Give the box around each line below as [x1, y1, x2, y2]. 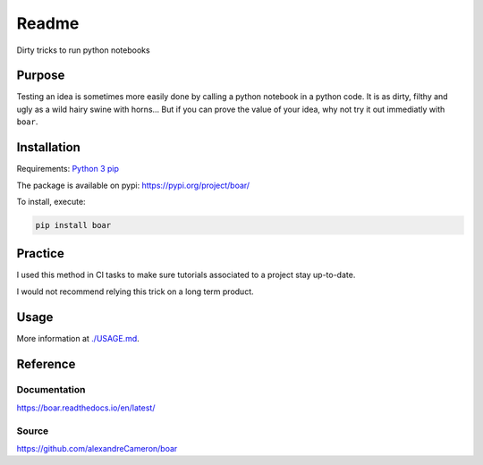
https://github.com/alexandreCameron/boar [16, 444, 178, 453]
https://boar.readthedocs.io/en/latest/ [16, 402, 156, 413]
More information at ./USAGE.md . [16, 333, 140, 343]
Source [16, 425, 49, 437]
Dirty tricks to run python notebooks [16, 45, 151, 55]
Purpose [16, 68, 65, 83]
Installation [16, 139, 80, 156]
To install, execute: [16, 196, 86, 207]
